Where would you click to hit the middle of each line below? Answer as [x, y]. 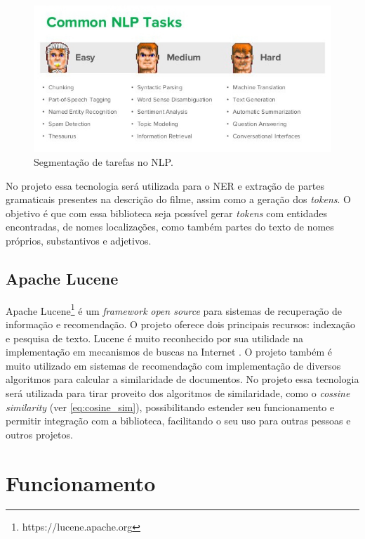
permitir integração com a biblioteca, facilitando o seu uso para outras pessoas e [178, 421]
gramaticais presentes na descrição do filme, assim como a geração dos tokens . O [178, 199]
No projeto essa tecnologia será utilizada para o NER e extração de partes [165, 185]
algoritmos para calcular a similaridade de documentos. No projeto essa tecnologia [182, 379]
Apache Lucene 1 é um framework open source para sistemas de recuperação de [174, 309]
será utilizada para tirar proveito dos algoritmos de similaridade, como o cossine [178, 392]
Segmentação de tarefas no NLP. [104, 161]
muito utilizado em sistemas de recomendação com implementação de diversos [173, 365]
